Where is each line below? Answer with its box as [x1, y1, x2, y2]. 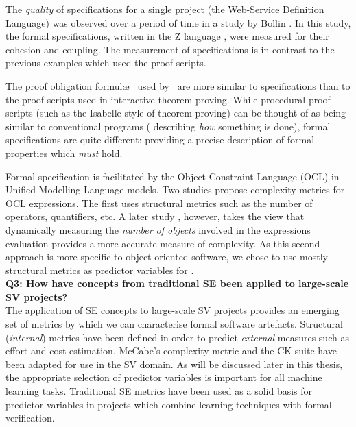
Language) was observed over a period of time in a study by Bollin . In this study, [5, 15, 351, 29]
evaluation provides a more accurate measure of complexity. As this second [5, 236, 320, 250]
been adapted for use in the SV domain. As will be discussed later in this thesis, [5, 356, 343, 371]
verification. [5, 411, 55, 425]
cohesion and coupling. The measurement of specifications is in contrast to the [5, 42, 335, 56]
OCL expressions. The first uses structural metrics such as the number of [5, 195, 313, 210]
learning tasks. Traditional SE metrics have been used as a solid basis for [5, 384, 313, 398]
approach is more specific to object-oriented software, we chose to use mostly [5, 249, 328, 264]
